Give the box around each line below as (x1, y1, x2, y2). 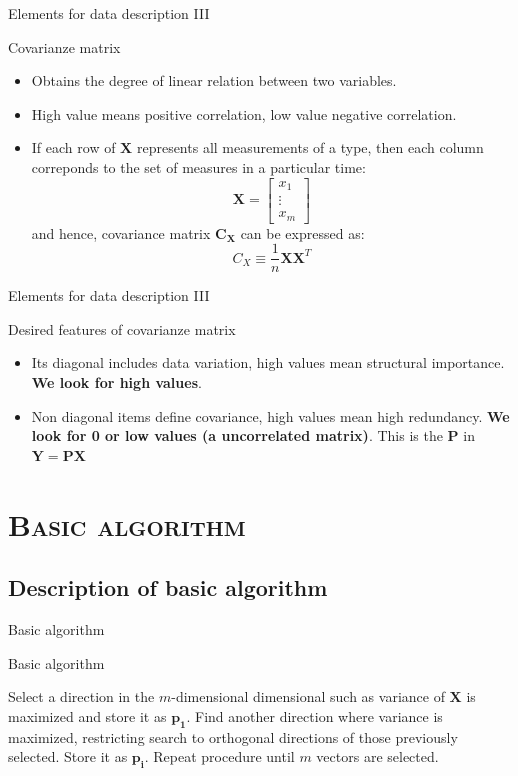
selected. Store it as (8, 746, 128, 767)
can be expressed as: (240, 222, 365, 243)
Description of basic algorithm (8, 572, 328, 603)
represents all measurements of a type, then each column (136, 137, 484, 158)
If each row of (31, 137, 116, 158)
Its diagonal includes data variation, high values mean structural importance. (31, 352, 505, 373)
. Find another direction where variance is (186, 705, 443, 726)
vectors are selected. (316, 746, 439, 767)
